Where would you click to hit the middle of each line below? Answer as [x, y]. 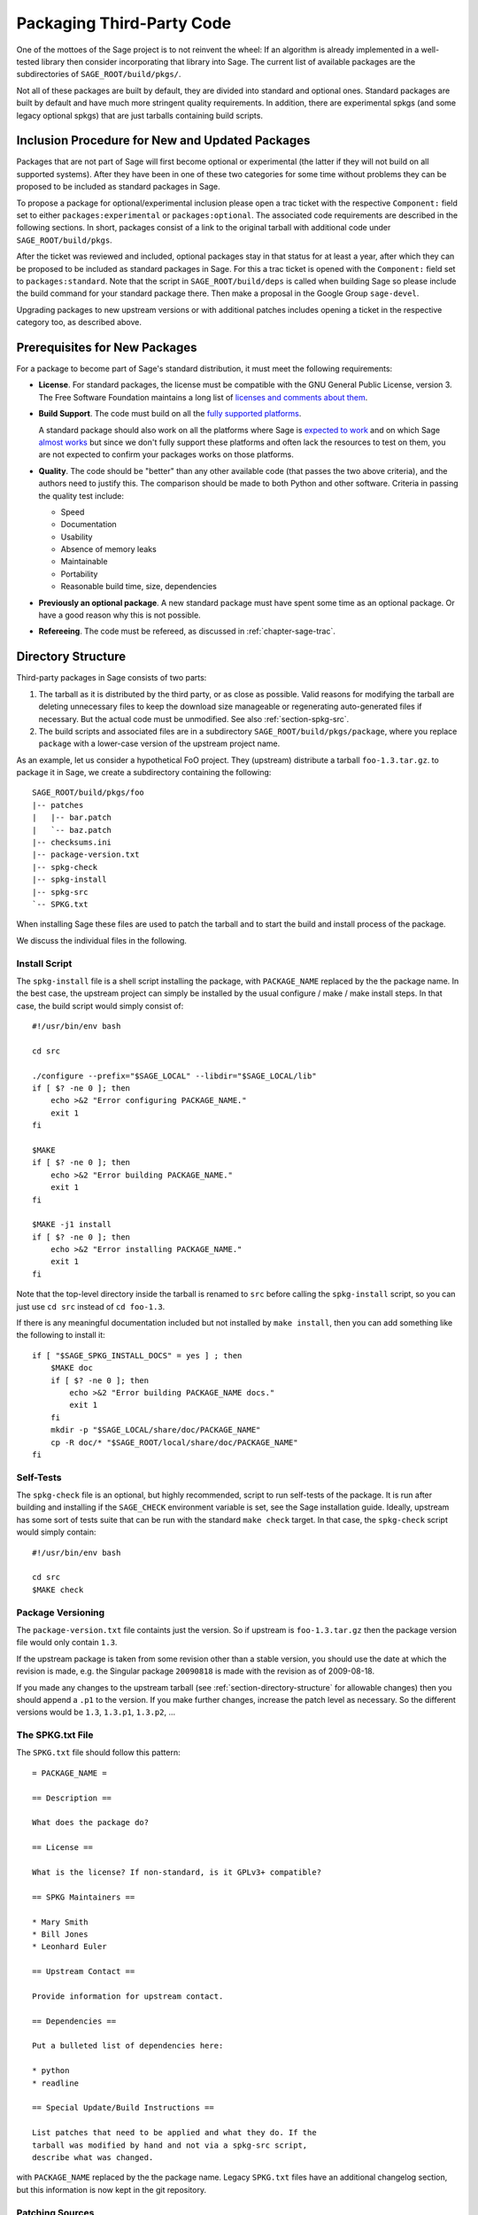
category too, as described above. [79, 323]
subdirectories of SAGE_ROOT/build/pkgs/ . [99, 74]
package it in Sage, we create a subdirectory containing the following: [144, 773]
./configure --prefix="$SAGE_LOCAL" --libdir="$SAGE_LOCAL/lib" [175, 1076]
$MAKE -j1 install [72, 1224]
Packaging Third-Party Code [124, 23]
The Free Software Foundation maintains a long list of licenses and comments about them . [203, 397]
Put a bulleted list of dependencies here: [128, 2046]
